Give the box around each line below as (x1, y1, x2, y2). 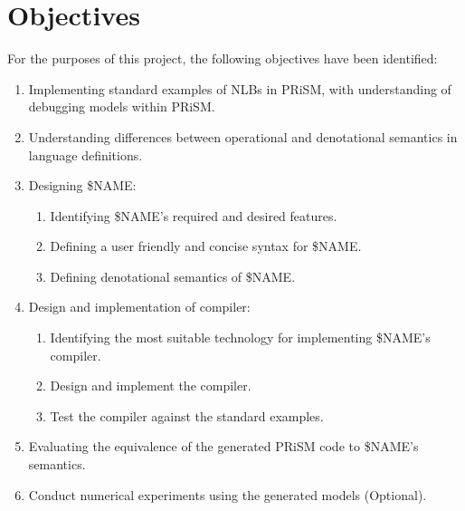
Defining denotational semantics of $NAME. (50, 266, 296, 285)
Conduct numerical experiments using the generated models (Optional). (28, 485, 427, 504)
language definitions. (28, 145, 143, 164)
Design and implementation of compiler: (28, 297, 251, 316)
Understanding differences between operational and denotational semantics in (28, 127, 458, 146)
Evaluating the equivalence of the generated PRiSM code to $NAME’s (28, 437, 419, 456)
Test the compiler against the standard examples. (50, 406, 324, 425)
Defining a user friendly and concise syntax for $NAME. (50, 236, 362, 255)
